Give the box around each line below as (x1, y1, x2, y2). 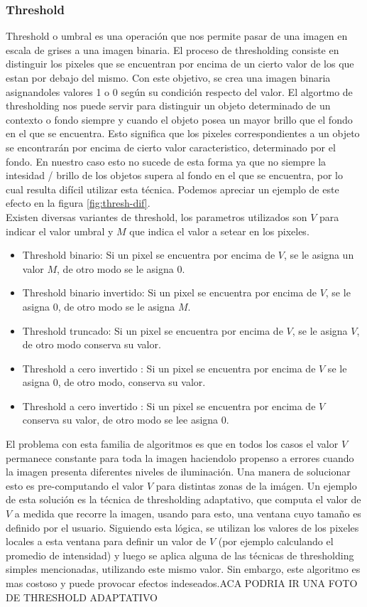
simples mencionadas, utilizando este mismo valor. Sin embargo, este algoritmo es (6, 562, 361, 576)
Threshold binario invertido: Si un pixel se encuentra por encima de (22, 285, 317, 300)
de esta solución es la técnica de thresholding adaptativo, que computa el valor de (6, 492, 361, 507)
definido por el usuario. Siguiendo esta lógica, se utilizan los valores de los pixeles (6, 520, 359, 535)
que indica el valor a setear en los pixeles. (129, 223, 310, 238)
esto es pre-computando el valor (6, 478, 144, 493)
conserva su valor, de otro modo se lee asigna (22, 412, 219, 427)
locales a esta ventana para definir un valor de (6, 534, 207, 549)
